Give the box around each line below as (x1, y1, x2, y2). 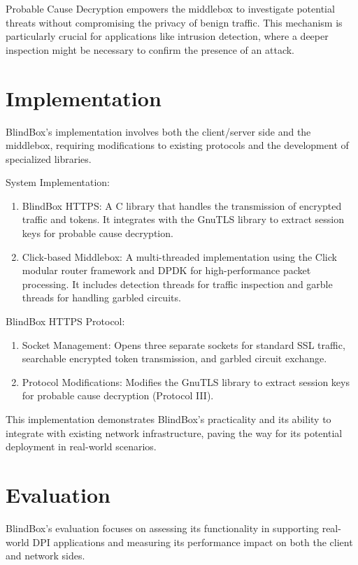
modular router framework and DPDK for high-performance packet (22, 263, 311, 278)
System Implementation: (6, 175, 110, 189)
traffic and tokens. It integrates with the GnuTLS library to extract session (22, 212, 344, 227)
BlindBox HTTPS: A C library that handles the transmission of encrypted (22, 198, 342, 213)
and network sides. (6, 548, 85, 563)
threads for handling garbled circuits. (22, 290, 181, 305)
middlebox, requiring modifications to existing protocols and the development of (6, 138, 349, 152)
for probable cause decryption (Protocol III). (22, 388, 214, 403)
